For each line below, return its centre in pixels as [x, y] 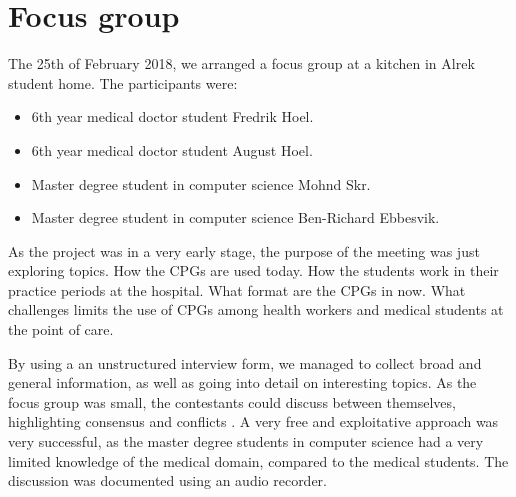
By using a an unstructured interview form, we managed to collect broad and [245, 362]
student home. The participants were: [123, 82]
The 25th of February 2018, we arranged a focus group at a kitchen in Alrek [241, 63]
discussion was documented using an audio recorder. [168, 480]
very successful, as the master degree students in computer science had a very [246, 441]
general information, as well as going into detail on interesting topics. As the [242, 382]
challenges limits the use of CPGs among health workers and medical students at [256, 309]
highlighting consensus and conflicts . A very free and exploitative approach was [253, 421]
